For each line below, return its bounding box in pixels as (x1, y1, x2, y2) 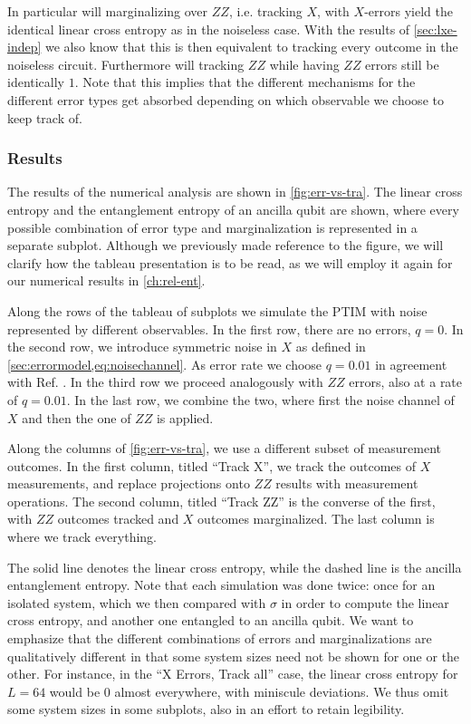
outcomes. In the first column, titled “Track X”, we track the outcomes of (7, 456, 417, 475)
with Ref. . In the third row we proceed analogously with (7, 372, 323, 391)
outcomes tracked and (57, 509, 179, 528)
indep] (7, 37, 42, 56)
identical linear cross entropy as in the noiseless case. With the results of (7, 19, 410, 38)
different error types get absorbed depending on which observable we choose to (7, 90, 444, 109)
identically (7, 72, 65, 92)
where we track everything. (7, 527, 157, 546)
